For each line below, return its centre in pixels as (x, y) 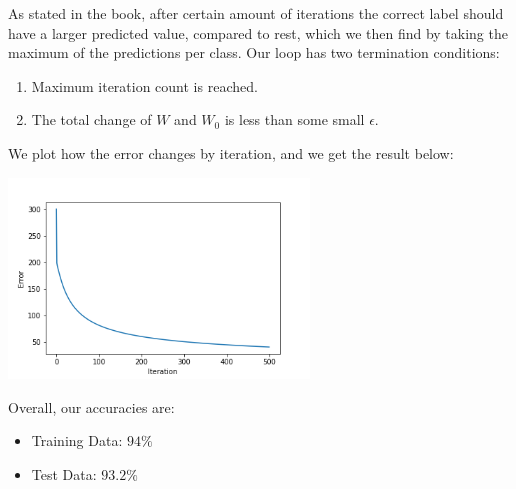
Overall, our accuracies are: (91, 406)
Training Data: (77, 440)
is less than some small (294, 119)
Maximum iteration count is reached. (144, 85)
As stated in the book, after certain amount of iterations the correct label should (256, 13)
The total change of (91, 119)
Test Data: (64, 473)
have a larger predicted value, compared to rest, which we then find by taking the (258, 32)
